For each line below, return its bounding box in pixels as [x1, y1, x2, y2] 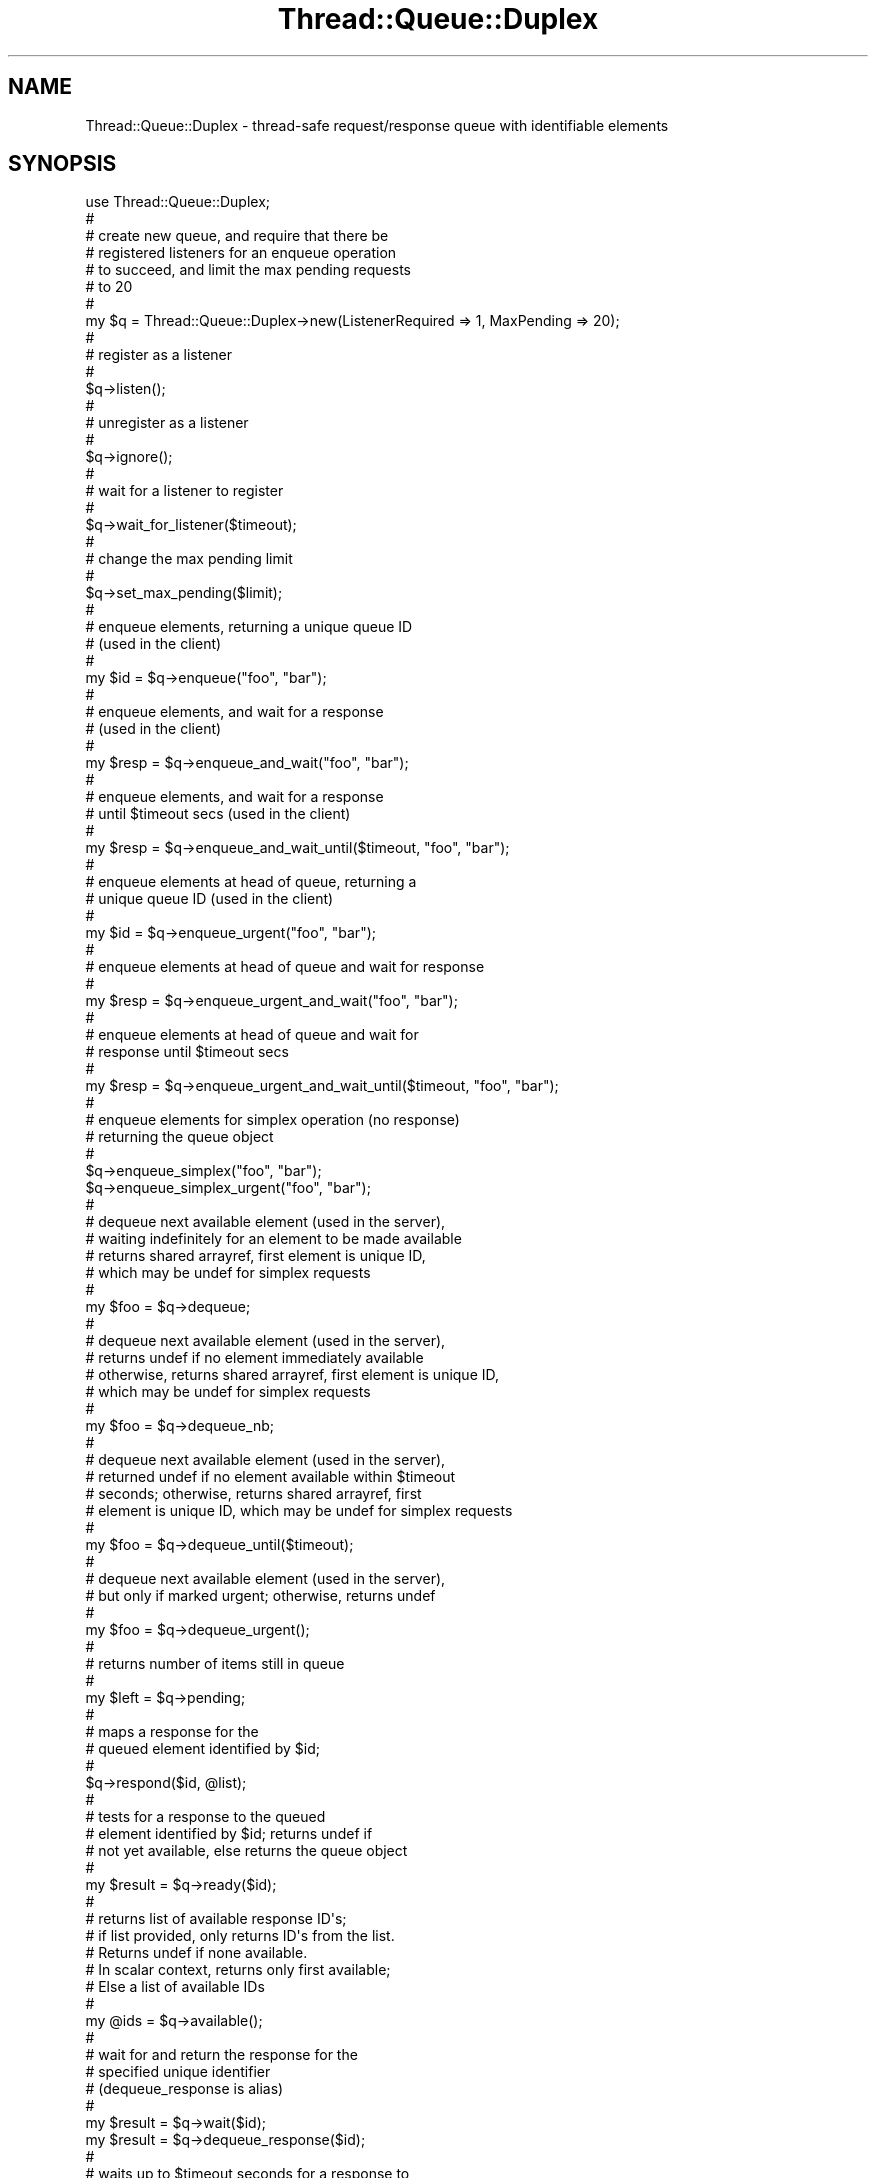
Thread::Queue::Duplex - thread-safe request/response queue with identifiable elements [85, 116, 669, 134]
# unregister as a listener [85, 414, 249, 432]
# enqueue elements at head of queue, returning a [85, 873, 417, 891]
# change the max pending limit [85, 550, 293, 568]
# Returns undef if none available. [85, 1944, 308, 1962]
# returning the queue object [85, 1128, 274, 1146]
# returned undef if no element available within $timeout [85, 1468, 456, 1486]
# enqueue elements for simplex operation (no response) [85, 1111, 460, 1129]
